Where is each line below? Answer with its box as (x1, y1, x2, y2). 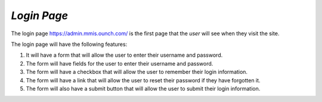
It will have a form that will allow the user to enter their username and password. (26, 51, 223, 59)
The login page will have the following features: (11, 41, 128, 48)
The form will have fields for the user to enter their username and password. (26, 60, 213, 67)
